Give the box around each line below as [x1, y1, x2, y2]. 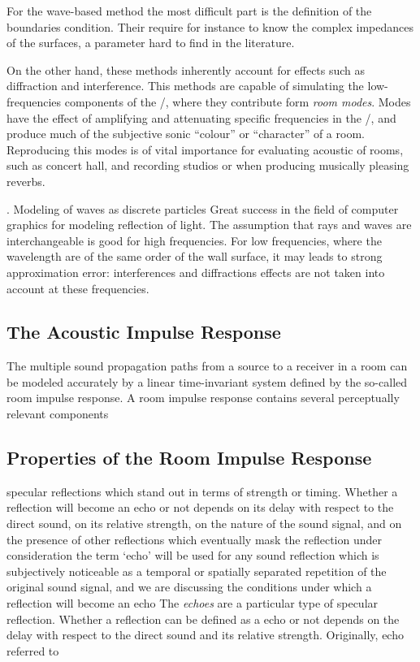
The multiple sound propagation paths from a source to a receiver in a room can [6, 357, 408, 374]
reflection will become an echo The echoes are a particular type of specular [6, 595, 379, 612]
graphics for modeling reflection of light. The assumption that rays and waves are [6, 216, 412, 233]
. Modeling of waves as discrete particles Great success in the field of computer [6, 200, 399, 217]
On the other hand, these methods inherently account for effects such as [6, 61, 366, 78]
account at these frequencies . [6, 279, 149, 296]
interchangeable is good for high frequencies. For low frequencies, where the [6, 231, 382, 249]
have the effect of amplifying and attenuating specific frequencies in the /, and [6, 109, 396, 126]
